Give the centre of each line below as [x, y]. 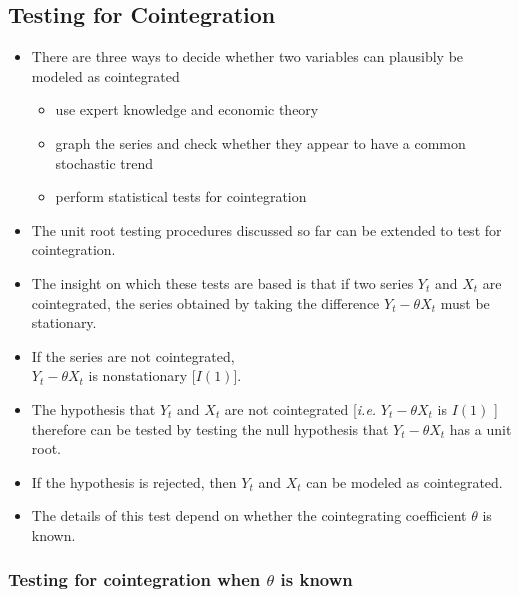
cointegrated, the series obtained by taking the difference [205, 302]
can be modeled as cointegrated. [404, 481]
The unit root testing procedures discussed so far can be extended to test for [266, 229]
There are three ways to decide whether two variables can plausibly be [247, 56]
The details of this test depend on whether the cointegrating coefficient [249, 515]
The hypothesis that [93, 408]
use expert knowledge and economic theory [187, 109]
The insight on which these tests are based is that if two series [222, 282]
